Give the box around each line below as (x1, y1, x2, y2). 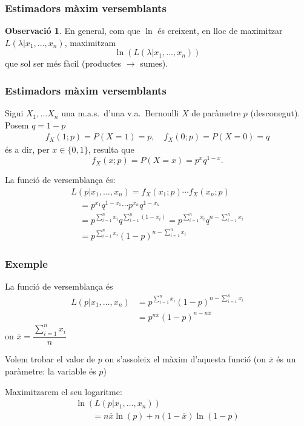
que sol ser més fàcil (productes (5, 57, 122, 70)
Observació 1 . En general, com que (5, 24, 140, 37)
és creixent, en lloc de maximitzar (157, 24, 283, 37)
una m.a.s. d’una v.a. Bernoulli (61, 107, 179, 119)
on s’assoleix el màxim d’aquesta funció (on (105, 353, 266, 365)
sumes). (140, 57, 168, 70)
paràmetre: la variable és (5, 364, 96, 377)
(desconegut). (250, 107, 300, 119)
